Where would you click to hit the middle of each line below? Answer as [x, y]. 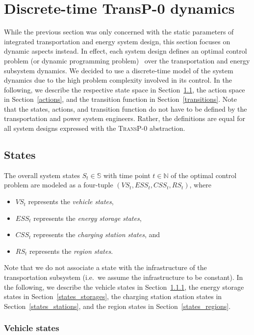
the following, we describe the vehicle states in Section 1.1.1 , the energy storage [124, 287]
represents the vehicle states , [71, 201]
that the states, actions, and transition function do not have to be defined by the [126, 108]
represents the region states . [71, 251]
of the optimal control [204, 175]
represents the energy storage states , [88, 218]
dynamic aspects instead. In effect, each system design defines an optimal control [126, 51]
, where [200, 185]
